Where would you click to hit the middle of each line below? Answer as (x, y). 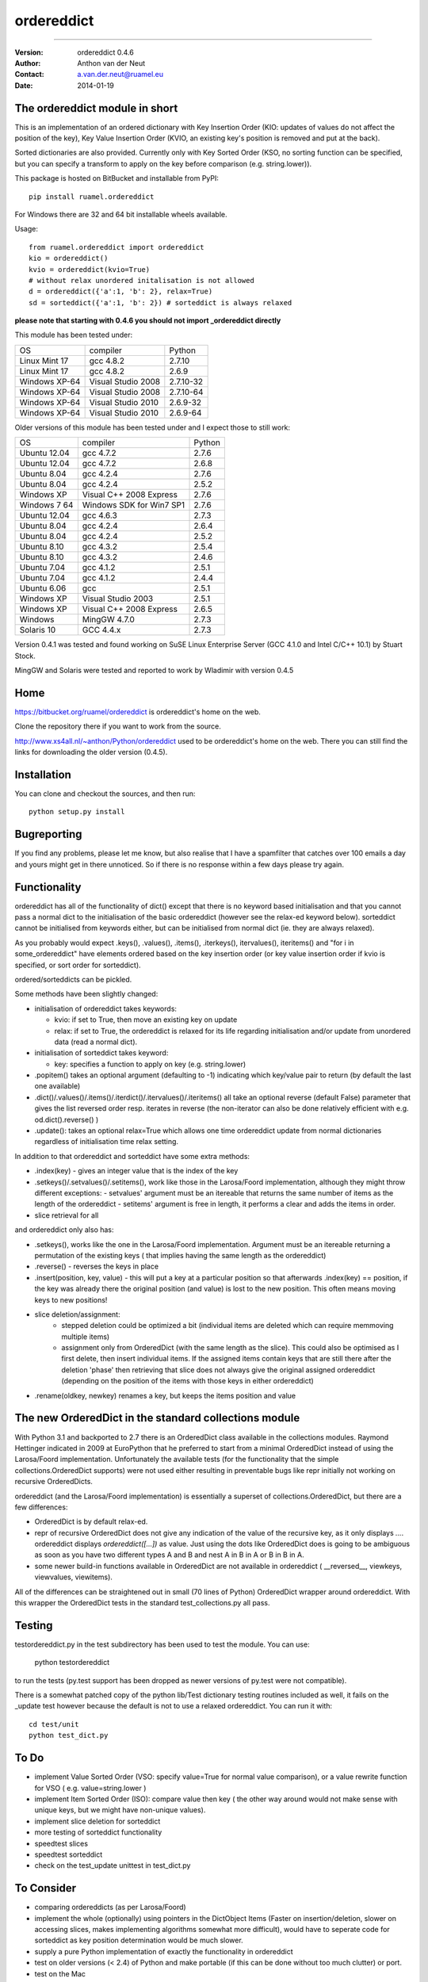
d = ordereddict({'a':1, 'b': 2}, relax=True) (121, 292)
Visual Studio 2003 (118, 599)
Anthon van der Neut (111, 63)
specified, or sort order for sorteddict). (78, 965)
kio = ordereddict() (69, 258)
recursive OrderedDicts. (53, 1482)
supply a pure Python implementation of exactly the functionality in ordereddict (164, 1951)
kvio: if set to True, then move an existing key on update (146, 1020)
